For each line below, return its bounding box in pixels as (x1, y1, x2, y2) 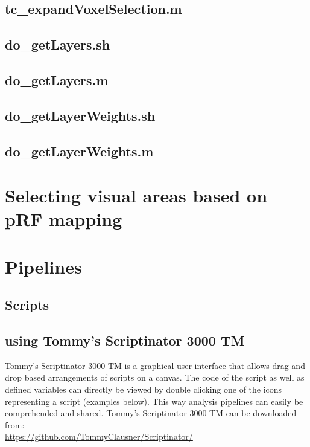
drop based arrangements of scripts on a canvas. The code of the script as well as (5, 371, 305, 384)
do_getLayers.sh (5, 35, 110, 54)
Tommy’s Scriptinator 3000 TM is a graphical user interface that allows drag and (5, 359, 305, 371)
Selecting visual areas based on (5, 183, 268, 208)
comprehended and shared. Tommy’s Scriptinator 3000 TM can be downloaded (5, 407, 297, 419)
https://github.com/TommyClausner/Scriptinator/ (5, 430, 193, 443)
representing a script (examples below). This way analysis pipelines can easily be (5, 394, 303, 407)
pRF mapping (5, 207, 122, 231)
